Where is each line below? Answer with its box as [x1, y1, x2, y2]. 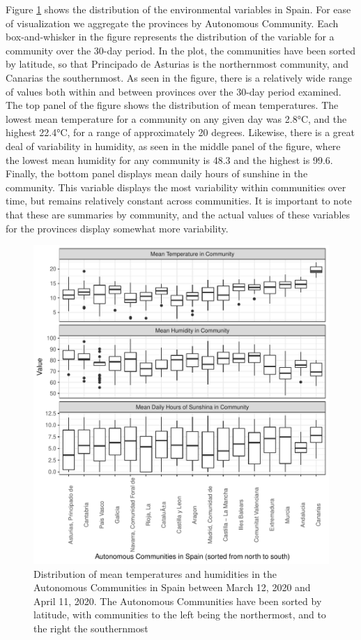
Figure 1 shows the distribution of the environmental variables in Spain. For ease [6, 2, 351, 16]
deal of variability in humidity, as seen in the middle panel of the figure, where [6, 138, 341, 153]
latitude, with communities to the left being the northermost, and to [33, 607, 326, 622]
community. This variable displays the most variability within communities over [6, 179, 346, 194]
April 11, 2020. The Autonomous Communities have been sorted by [33, 593, 322, 608]
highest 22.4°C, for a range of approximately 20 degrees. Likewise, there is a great [6, 125, 355, 140]
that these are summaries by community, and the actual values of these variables [6, 207, 351, 221]
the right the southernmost [33, 621, 148, 636]
